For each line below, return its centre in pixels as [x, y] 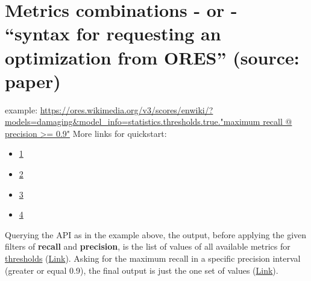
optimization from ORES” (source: [152, 57]
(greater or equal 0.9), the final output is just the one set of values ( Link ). [142, 270]
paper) [33, 81]
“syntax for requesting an [113, 33]
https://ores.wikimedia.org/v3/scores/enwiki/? [127, 109]
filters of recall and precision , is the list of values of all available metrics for [148, 246]
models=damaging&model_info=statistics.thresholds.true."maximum [133, 122]
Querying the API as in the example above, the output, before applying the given [156, 234]
